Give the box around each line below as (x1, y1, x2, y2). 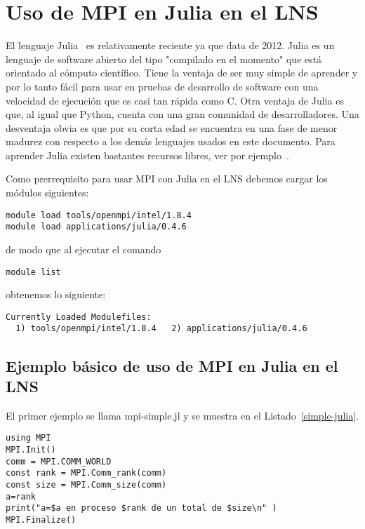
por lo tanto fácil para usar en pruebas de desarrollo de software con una (6, 79, 319, 93)
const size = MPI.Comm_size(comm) (6, 479, 167, 490)
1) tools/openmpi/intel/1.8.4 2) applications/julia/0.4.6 (15, 323, 307, 334)
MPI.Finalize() (6, 514, 77, 525)
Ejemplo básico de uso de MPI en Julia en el (6, 354, 338, 376)
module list (6, 267, 61, 277)
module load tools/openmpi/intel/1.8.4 (6, 210, 192, 220)
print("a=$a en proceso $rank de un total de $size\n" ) (6, 503, 277, 514)
